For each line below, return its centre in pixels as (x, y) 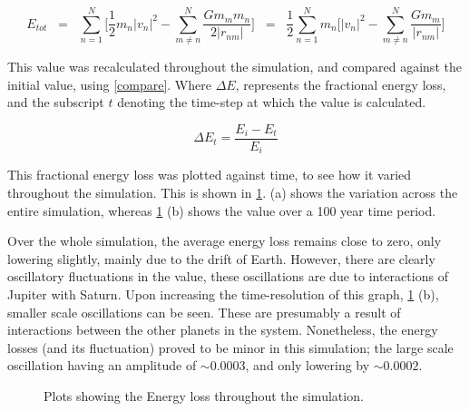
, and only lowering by (308, 365)
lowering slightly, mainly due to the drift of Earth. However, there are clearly (221, 258)
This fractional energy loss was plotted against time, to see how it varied (210, 175)
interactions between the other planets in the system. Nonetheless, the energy (223, 330)
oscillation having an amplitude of (102, 365)
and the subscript (56, 102)
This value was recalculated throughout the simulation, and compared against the (234, 67)
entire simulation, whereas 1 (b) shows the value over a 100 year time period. (222, 210)
